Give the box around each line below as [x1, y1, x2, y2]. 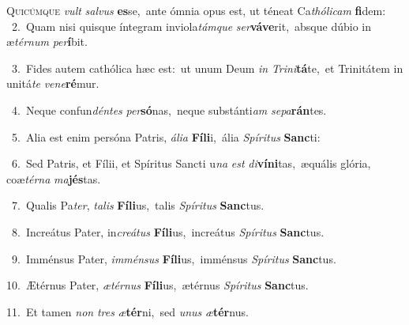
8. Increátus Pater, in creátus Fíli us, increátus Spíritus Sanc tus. [11, 223, 325, 240]
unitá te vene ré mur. [6, 75, 99, 92]
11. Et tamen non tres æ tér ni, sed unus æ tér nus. [6, 303, 249, 319]
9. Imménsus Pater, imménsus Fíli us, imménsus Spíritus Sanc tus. [11, 250, 336, 266]
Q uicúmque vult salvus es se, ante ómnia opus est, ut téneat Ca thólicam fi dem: [6, 2, 386, 18]
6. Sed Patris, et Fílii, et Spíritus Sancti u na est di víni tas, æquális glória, [11, 155, 371, 172]
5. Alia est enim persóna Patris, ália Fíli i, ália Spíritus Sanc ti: [11, 128, 321, 145]
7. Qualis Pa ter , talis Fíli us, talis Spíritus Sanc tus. [11, 197, 265, 214]
